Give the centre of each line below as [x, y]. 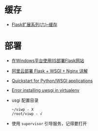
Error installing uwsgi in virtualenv [45, 90]
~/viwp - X [23, 109]
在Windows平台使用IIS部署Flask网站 [48, 60]
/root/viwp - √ [27, 114]
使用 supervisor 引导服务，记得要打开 [49, 123]
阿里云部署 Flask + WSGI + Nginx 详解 [49, 71]
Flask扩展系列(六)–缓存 [34, 24]
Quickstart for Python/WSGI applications [52, 81]
